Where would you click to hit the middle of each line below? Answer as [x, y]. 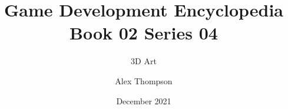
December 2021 [144, 100]
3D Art [144, 61]
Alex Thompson [144, 80]
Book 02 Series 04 [144, 33]
